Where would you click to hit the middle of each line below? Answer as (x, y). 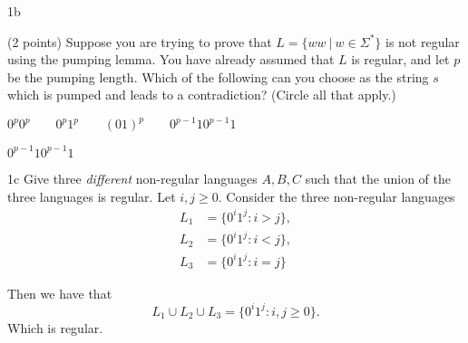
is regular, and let (400, 59)
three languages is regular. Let (92, 196)
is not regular (423, 41)
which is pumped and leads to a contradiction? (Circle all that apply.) (202, 95)
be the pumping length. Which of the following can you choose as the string (218, 76)
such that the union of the (378, 178)
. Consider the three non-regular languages (336, 196)
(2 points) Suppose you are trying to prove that (140, 41)
